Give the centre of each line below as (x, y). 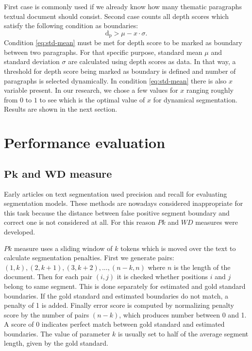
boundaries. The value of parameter (57, 333)
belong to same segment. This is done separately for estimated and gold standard (125, 286)
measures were (217, 222)
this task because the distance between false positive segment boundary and (117, 212)
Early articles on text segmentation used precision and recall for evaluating (116, 193)
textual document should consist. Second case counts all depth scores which (116, 16)
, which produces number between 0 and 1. (183, 314)
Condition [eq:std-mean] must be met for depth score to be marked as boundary (123, 42)
